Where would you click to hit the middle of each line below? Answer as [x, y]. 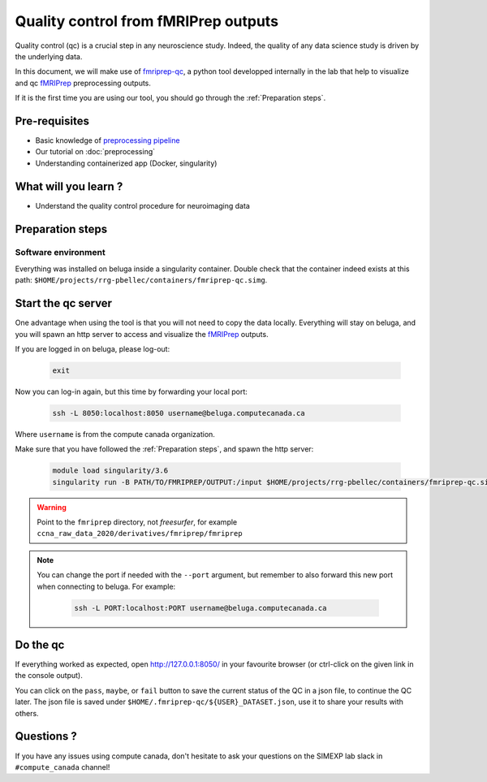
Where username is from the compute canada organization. [115, 434]
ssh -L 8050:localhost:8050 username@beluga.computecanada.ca [179, 413]
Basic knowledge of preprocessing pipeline [108, 140]
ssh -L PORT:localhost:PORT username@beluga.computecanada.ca [200, 608]
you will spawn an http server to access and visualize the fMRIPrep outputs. [142, 334]
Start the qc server [64, 303]
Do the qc [40, 644]
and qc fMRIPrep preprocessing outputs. [83, 83]
